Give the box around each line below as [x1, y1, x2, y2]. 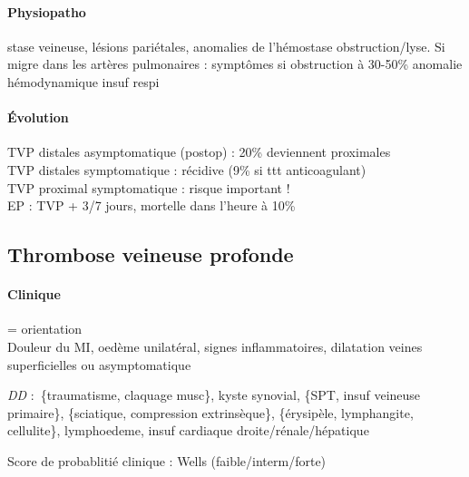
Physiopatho [7, 2, 86, 21]
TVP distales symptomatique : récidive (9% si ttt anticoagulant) [7, 160, 366, 179]
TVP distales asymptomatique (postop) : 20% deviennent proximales [7, 142, 391, 161]
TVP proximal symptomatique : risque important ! [7, 178, 290, 197]
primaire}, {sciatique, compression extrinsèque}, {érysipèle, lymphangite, [7, 403, 414, 422]
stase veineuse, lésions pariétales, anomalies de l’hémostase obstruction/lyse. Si [7, 36, 445, 55]
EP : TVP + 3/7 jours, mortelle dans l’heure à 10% [7, 196, 296, 215]
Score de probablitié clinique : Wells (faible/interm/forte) [7, 451, 327, 470]
